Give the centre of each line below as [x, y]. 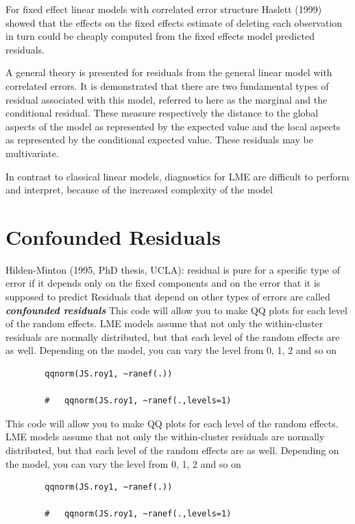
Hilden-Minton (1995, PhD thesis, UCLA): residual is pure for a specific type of [173, 269]
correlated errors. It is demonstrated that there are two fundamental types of [167, 85]
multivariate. [32, 153]
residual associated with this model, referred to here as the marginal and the [167, 99]
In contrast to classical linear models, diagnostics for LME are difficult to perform [177, 176]
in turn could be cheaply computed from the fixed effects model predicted [160, 36]
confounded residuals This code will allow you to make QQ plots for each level [176, 310]
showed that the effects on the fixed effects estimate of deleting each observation [174, 22]
